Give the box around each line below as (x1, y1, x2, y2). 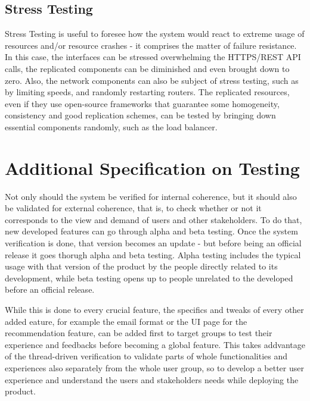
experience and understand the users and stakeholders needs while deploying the (5, 373, 299, 386)
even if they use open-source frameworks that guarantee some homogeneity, (5, 97, 280, 109)
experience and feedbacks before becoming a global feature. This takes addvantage (5, 338, 305, 350)
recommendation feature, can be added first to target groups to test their (5, 327, 272, 339)
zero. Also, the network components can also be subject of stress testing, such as (5, 74, 299, 86)
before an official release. (5, 283, 95, 296)
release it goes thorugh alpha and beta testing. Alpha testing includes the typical (5, 248, 301, 261)
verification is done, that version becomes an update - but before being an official (5, 237, 302, 249)
